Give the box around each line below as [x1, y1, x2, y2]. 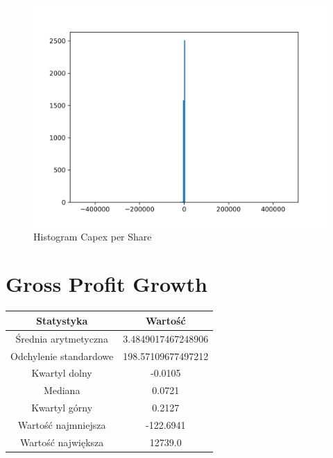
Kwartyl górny [31, 400, 93, 415]
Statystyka [35, 313, 88, 327]
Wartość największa [19, 434, 104, 449]
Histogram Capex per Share [33, 229, 152, 243]
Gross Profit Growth [6, 270, 207, 298]
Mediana [43, 383, 80, 398]
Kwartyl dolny [31, 366, 92, 380]
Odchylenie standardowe [10, 348, 114, 363]
